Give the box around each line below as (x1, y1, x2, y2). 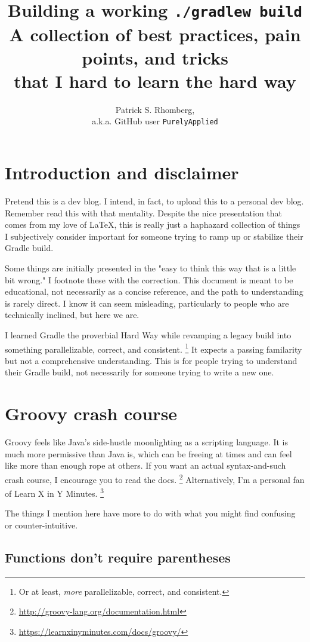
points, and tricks (82, 45, 228, 69)
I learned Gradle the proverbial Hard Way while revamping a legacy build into (5, 328, 292, 341)
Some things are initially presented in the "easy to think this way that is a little (5, 261, 296, 274)
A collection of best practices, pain (9, 22, 301, 46)
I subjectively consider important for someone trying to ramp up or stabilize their (5, 230, 303, 242)
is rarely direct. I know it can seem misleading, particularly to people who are (5, 296, 289, 309)
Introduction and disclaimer (5, 160, 239, 185)
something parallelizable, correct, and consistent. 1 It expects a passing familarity (5, 341, 302, 355)
